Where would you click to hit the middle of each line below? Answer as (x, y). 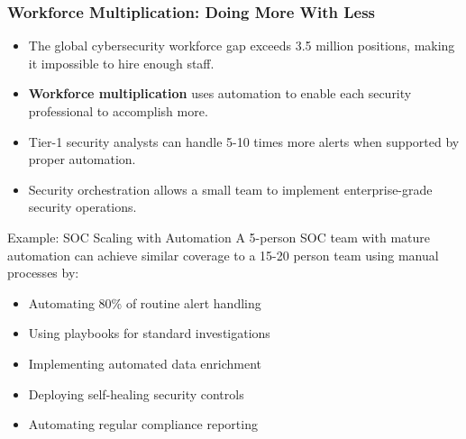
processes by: (43, 273)
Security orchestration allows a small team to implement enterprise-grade (230, 189)
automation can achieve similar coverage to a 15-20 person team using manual (223, 255)
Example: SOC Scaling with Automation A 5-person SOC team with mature (219, 237)
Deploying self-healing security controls (136, 393)
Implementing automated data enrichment (145, 363)
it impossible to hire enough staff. (121, 63)
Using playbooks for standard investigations (149, 333)
